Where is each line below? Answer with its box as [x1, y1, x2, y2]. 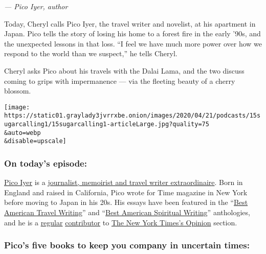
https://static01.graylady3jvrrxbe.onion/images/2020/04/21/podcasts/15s [4, 112, 261, 120]
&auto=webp [4, 129, 41, 136]
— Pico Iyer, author [4, 1, 68, 11]
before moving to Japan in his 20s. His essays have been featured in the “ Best [4, 197, 248, 207]
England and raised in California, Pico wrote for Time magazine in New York [4, 187, 248, 197]
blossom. [4, 85, 31, 96]
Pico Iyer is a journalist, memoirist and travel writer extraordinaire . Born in [4, 177, 243, 188]
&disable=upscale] [4, 137, 66, 145]
